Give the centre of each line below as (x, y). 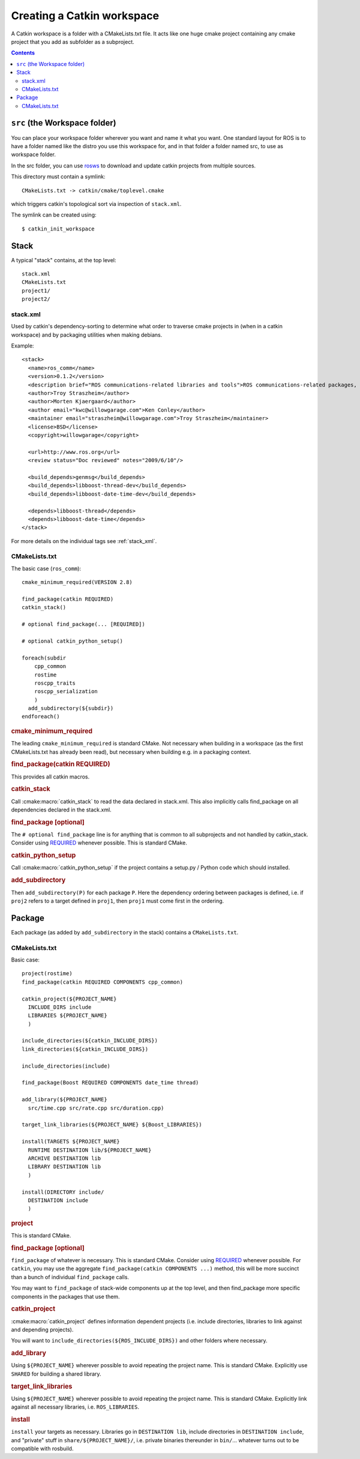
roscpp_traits (55, 683)
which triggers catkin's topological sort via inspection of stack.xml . (96, 203)
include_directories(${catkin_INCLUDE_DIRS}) (90, 1041)
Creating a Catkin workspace (85, 16)
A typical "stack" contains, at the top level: (64, 260)
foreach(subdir (44, 658)
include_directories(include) (66, 1066)
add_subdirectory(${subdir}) (71, 708)
